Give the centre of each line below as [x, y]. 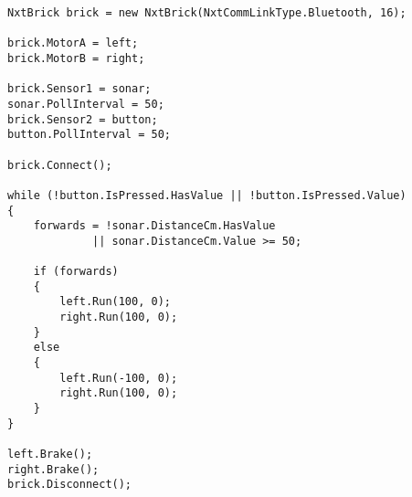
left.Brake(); [50, 455]
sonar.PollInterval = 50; [86, 104]
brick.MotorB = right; [76, 58]
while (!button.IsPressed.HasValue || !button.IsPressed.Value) [207, 195]
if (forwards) [76, 272]
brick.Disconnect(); [70, 485]
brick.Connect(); [60, 165]
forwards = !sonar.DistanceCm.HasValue [154, 226]
